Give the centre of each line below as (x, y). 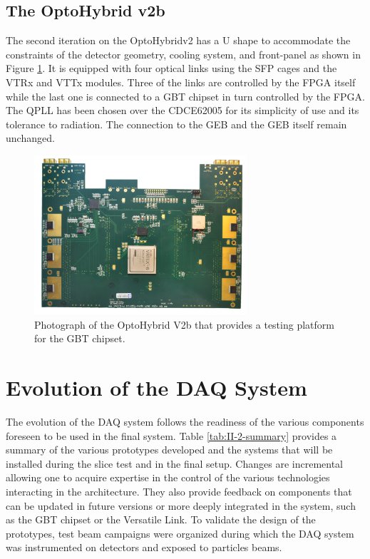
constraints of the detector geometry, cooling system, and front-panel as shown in (183, 54)
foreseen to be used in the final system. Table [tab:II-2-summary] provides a (171, 435)
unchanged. (30, 138)
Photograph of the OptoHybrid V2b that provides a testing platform (184, 324)
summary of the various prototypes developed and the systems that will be (169, 450)
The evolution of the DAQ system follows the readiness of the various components (185, 422)
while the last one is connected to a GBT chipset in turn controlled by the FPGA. (185, 96)
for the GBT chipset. (80, 338)
